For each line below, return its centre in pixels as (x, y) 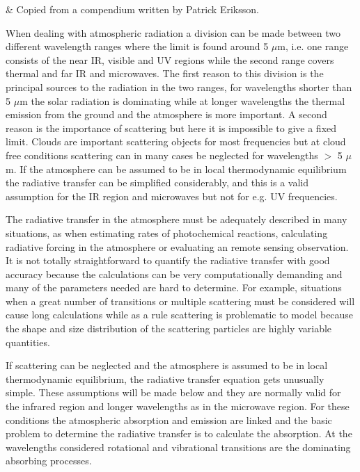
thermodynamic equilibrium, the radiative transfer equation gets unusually (165, 379)
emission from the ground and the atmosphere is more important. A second (166, 114)
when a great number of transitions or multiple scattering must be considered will (180, 301)
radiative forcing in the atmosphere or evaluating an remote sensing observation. (177, 246)
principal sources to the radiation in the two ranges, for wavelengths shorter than (179, 87)
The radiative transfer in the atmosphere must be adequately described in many (177, 219)
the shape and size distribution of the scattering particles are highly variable (169, 328)
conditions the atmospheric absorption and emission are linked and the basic (169, 420)
